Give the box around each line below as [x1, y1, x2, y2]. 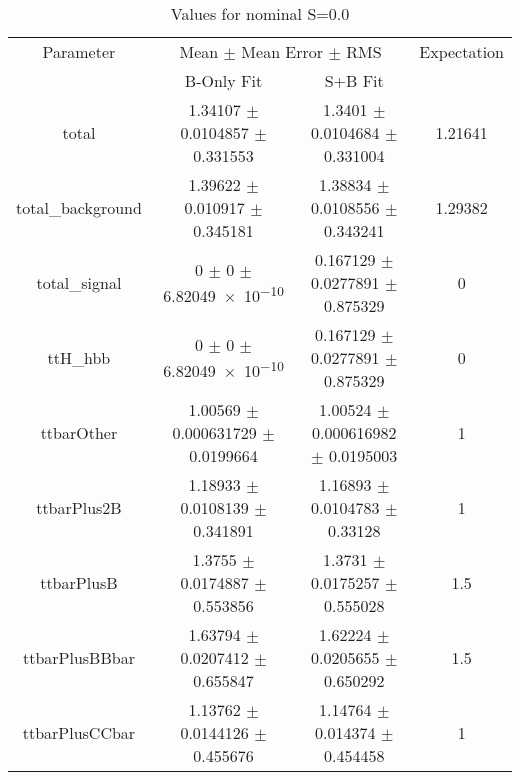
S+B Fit [324, 69, 384, 92]
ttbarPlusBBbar [22, 646, 135, 669]
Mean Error [241, 40, 324, 63]
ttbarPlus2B [36, 496, 122, 519]
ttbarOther [40, 421, 118, 444]
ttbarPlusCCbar [22, 721, 136, 744]
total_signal [36, 271, 122, 294]
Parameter [42, 40, 116, 63]
